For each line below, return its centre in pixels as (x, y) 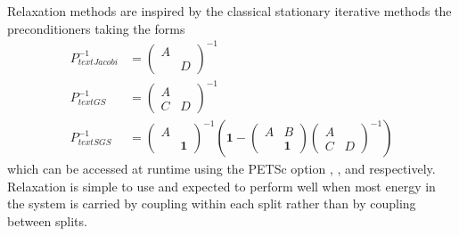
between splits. (47, 221)
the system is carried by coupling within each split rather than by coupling (212, 203)
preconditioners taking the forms (96, 28)
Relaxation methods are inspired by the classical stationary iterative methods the (229, 11)
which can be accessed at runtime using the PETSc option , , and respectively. (221, 169)
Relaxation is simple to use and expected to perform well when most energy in (221, 186)
